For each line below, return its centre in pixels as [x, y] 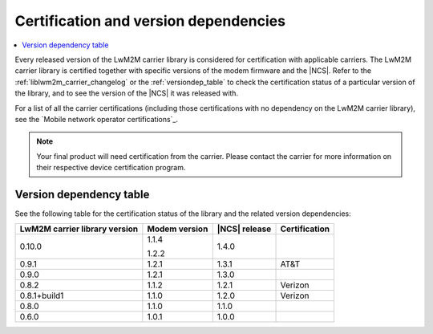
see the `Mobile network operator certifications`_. [97, 119]
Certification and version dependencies [150, 21]
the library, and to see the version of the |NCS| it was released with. [127, 93]
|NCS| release [244, 229]
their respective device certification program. [111, 168]
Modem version [178, 229]
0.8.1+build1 [42, 295]
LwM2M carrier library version [79, 229]
